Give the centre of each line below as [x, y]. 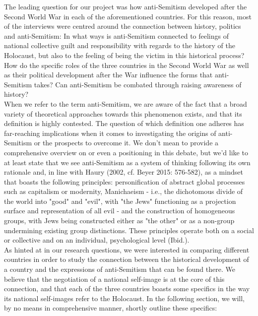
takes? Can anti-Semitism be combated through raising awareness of [138, 84]
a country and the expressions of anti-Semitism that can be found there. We [120, 269]
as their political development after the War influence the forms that [108, 75]
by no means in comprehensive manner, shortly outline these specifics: [111, 308]
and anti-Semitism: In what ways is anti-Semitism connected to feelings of [117, 35]
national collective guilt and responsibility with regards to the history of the [120, 45]
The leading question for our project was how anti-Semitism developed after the [126, 6]
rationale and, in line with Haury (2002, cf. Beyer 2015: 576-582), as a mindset [124, 172]
